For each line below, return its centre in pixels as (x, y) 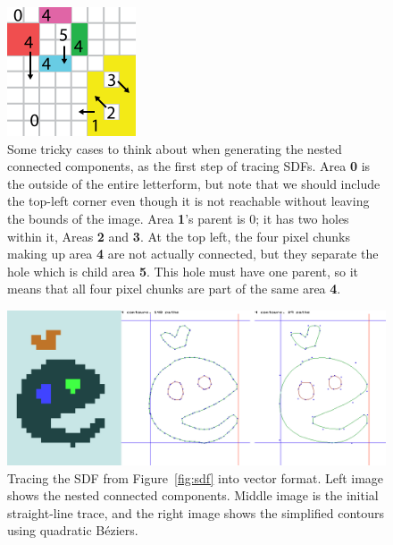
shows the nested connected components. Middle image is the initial (193, 495)
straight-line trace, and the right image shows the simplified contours (196, 512)
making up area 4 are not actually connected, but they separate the (193, 254)
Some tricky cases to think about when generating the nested (175, 148)
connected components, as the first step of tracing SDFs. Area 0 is (189, 166)
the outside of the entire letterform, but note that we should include (194, 183)
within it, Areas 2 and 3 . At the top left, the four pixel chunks (179, 236)
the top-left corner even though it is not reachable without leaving (188, 201)
